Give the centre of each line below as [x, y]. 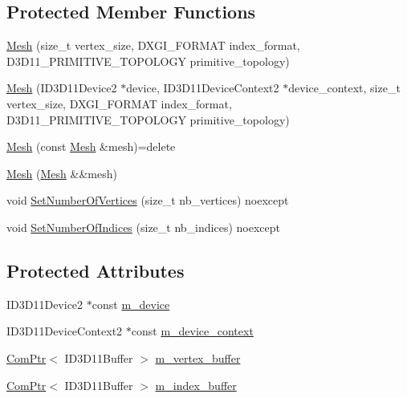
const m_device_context [192, 331]
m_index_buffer [196, 385]
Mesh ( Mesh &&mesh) [62, 173]
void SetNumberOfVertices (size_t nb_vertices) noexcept [148, 200]
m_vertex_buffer [198, 357]
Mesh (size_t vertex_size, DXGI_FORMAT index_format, [153, 45]
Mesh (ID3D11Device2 [62, 88]
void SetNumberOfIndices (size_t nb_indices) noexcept [143, 227]
